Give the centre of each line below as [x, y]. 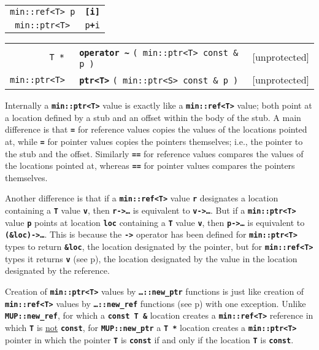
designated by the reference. [57, 270]
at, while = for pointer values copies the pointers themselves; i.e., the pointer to [154, 141]
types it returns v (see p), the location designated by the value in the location [151, 258]
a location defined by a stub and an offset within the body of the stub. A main [153, 117]
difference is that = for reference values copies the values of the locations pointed [156, 129]
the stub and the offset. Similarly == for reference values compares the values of [154, 153]
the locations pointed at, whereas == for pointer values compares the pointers [150, 165]
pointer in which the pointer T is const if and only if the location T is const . [149, 339]
